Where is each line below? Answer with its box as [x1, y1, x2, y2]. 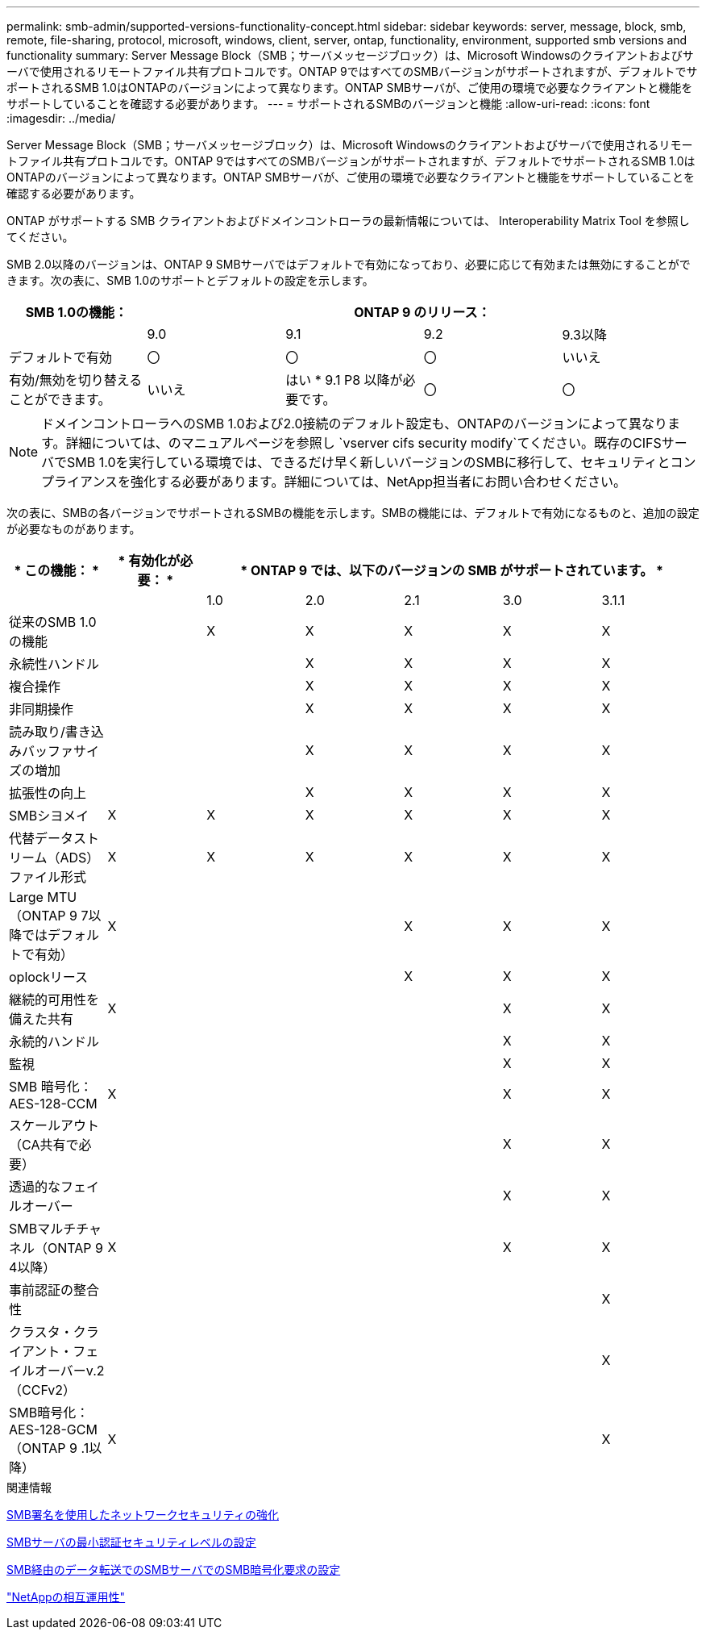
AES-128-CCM [9, 1096, 98, 1112]
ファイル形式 [9, 869, 87, 885]
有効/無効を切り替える [9, 372, 143, 388]
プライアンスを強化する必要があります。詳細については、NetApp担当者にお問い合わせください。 [41, 474, 626, 490]
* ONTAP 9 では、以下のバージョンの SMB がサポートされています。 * [240, 562, 663, 578]
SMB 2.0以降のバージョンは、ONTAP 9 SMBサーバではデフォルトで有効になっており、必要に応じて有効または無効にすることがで [6, 257, 691, 271]
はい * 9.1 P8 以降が [285, 372, 403, 388]
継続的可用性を [9, 991, 100, 1008]
